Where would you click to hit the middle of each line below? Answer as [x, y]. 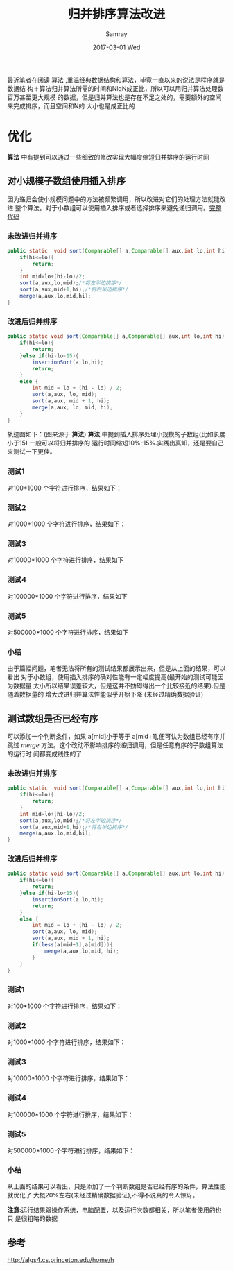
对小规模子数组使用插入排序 [67, 181]
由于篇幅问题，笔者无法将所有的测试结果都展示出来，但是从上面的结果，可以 [116, 668]
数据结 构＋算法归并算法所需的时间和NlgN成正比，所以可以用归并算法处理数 [115, 88]
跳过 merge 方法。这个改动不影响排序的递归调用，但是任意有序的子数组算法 [115, 745]
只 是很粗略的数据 [32, 1219]
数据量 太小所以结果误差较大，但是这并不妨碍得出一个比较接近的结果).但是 [119, 686]
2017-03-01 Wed [116, 47]
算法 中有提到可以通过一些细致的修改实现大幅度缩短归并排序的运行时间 [108, 157]
